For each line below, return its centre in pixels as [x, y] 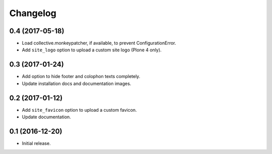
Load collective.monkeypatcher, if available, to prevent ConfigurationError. [99, 43]
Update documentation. [47, 117]
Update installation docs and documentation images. [77, 84]
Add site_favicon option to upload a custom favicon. [79, 110]
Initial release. [36, 143]
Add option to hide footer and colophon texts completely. [81, 76]
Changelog [33, 13]
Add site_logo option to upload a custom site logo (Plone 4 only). [92, 50]
